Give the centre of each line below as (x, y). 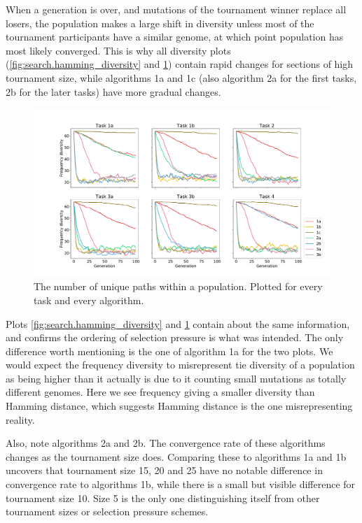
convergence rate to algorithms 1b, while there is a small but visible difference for (181, 484)
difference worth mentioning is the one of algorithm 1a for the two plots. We (169, 351)
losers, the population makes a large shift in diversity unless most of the (160, 23)
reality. (20, 419)
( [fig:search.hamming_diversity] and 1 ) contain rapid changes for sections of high (180, 64)
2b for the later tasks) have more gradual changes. (113, 91)
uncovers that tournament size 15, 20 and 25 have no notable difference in (164, 470)
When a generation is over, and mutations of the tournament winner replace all (176, 9)
